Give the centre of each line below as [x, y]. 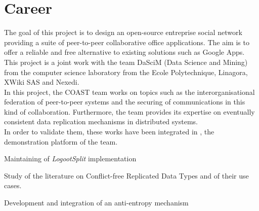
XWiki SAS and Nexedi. [42, 82]
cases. [13, 185]
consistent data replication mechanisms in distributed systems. [101, 121]
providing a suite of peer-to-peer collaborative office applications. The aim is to [127, 42]
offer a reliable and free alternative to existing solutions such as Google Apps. [124, 52]
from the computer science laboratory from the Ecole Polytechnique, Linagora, [126, 72]
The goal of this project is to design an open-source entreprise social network [123, 32]
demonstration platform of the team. [61, 141]
